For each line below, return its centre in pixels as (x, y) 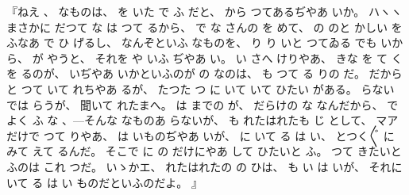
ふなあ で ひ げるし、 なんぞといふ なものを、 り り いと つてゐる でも (192, 42)
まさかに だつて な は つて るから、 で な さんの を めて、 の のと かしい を (204, 27)
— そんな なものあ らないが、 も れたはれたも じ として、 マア (236, 120)
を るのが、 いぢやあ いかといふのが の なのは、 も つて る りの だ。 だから (204, 73)
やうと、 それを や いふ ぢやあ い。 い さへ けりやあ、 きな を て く (225, 57)
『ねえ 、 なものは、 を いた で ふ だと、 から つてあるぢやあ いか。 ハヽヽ (204, 11)
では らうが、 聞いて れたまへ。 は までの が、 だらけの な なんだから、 (195, 104)
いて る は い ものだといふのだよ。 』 (104, 182)
